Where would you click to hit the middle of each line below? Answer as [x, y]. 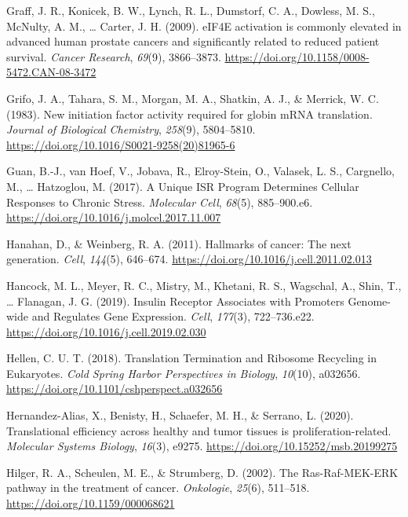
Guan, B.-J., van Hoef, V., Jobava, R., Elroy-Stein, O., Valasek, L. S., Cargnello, [200, 171]
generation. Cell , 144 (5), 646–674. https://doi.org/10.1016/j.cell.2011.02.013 [189, 259]
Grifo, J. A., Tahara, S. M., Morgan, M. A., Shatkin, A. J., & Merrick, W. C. [193, 98]
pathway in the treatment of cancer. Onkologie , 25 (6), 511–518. [158, 488]
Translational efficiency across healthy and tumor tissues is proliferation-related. [199, 430]
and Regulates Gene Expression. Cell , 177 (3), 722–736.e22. [173, 316]
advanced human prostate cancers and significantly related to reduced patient [193, 41]
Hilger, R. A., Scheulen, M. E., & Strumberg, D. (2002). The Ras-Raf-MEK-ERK [202, 472]
